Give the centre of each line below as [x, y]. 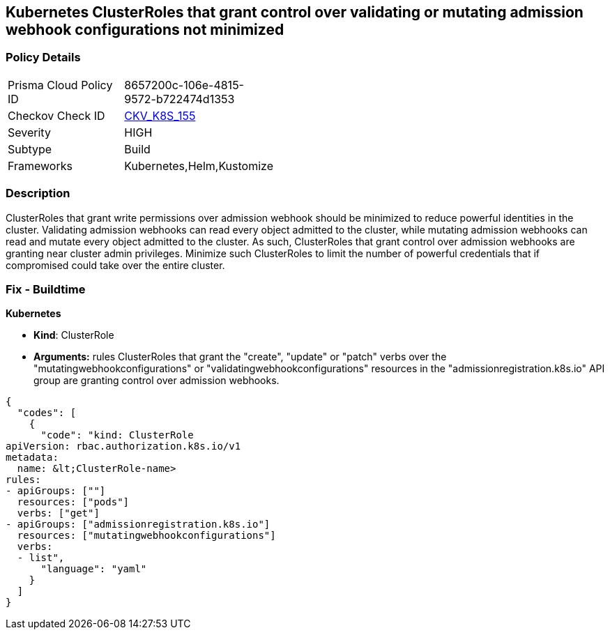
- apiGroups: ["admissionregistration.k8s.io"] [138, 525]
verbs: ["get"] [58, 513]
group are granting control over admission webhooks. [157, 381]
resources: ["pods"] [73, 502]
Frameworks [40, 166]
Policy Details [43, 58]
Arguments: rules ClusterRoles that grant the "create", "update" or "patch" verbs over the [240, 357]
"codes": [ [47, 413]
